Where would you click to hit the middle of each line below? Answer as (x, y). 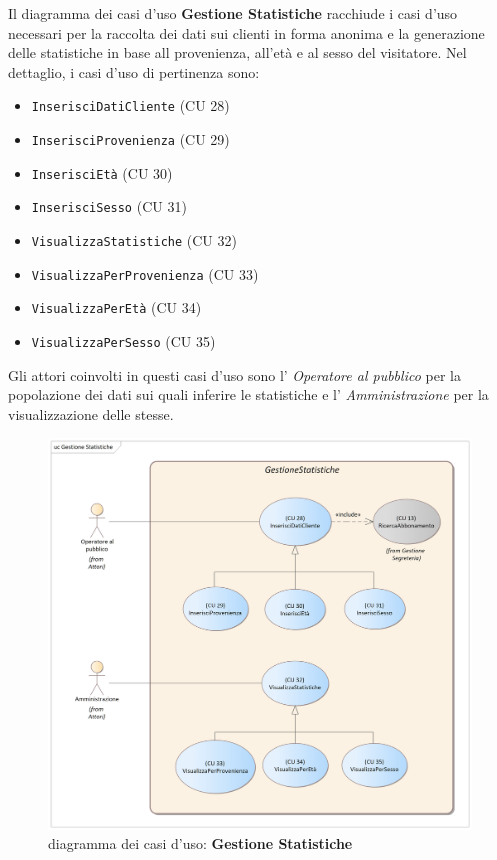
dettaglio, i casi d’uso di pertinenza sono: (134, 71)
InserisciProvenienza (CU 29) (130, 139)
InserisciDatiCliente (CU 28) (130, 105)
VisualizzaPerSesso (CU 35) (123, 340)
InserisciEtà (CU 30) (102, 172)
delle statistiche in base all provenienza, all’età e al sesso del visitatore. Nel (237, 52)
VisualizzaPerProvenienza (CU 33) (145, 273)
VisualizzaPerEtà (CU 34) (116, 307)
